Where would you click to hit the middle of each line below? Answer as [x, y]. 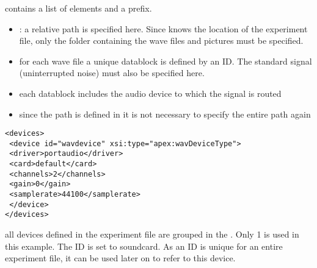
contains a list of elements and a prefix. [78, 8]
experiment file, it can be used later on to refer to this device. [120, 258]
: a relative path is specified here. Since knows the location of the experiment [163, 28]
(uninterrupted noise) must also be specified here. [112, 73]
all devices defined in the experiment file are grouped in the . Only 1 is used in [152, 234]
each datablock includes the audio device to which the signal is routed [150, 93]
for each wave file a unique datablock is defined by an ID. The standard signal [166, 61]
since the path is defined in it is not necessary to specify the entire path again [165, 114]
